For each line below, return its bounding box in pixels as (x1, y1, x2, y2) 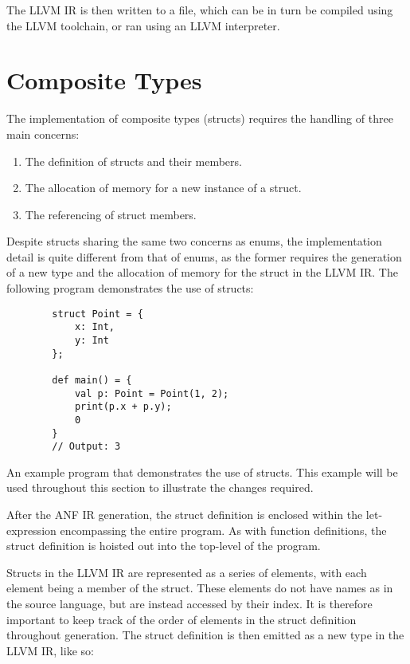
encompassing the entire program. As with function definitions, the (60, 521, 387, 538)
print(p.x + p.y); (74, 401, 172, 413)
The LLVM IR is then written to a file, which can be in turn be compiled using (6, 2, 393, 18)
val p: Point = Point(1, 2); (74, 387, 229, 399)
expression (6, 521, 57, 538)
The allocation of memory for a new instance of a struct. (25, 179, 302, 196)
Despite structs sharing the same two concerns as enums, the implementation (6, 233, 382, 249)
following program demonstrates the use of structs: (6, 280, 254, 297)
